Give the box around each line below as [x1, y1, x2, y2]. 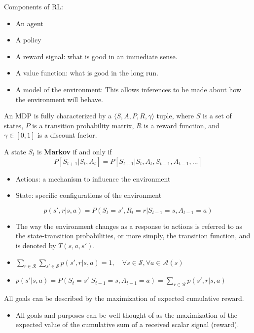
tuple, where [156, 111, 194, 121]
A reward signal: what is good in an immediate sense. [15, 51, 178, 61]
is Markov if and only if [37, 146, 112, 156]
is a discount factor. [37, 130, 97, 140]
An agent [15, 18, 43, 28]
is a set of [202, 111, 232, 121]
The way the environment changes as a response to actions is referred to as [15, 221, 242, 231]
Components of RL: [4, 1, 63, 11]
